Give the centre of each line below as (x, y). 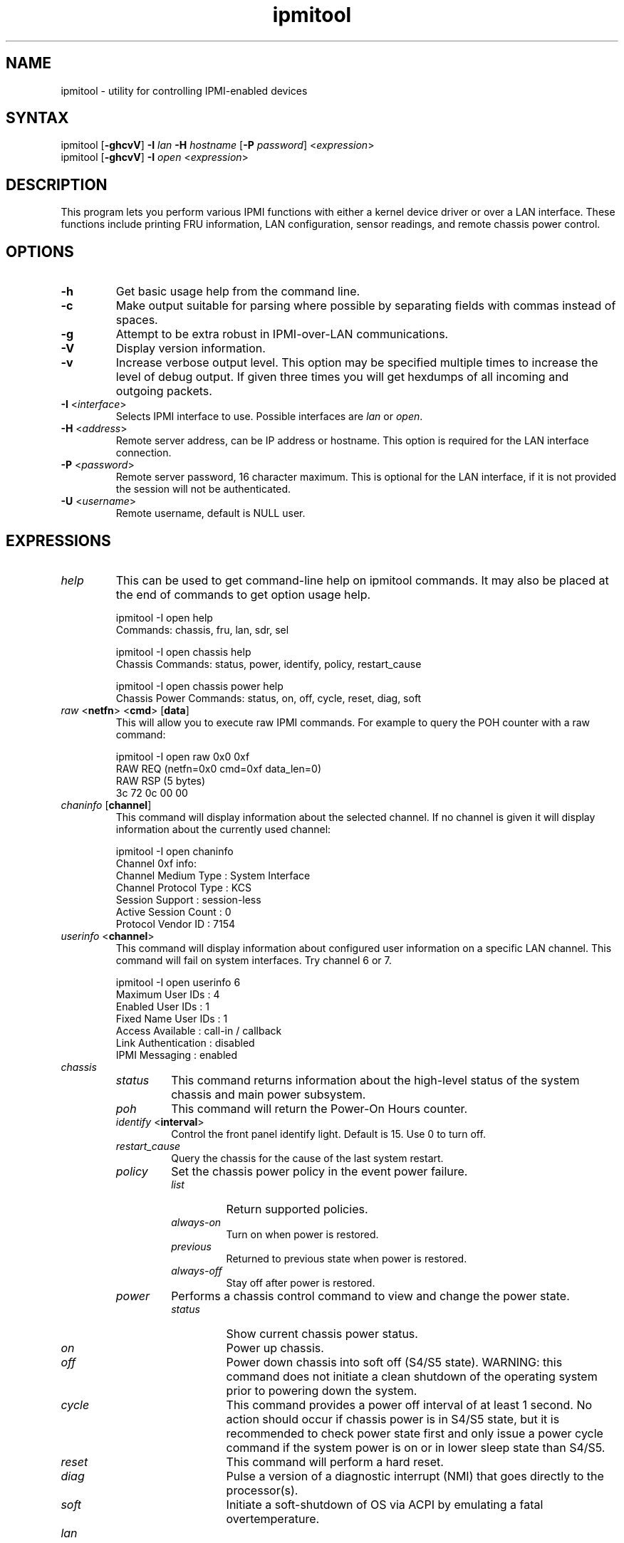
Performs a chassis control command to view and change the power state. (370, 1296)
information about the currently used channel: (223, 829)
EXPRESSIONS (58, 540)
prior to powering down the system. (322, 1390)
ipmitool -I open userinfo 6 (178, 982)
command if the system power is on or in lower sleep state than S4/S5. (416, 1447)
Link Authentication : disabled (185, 1042)
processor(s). (262, 1490)
